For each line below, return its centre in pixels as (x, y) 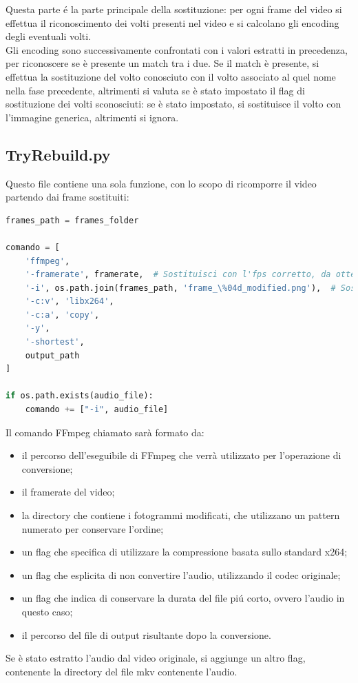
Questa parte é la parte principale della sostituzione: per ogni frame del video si (174, 9)
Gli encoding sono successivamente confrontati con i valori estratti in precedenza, (177, 49)
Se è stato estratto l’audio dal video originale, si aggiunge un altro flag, (156, 658)
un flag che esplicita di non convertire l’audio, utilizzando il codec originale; (181, 574)
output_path (52, 355)
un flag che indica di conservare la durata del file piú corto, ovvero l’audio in (183, 598)
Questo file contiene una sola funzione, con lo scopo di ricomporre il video (161, 183)
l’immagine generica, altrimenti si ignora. (92, 117)
